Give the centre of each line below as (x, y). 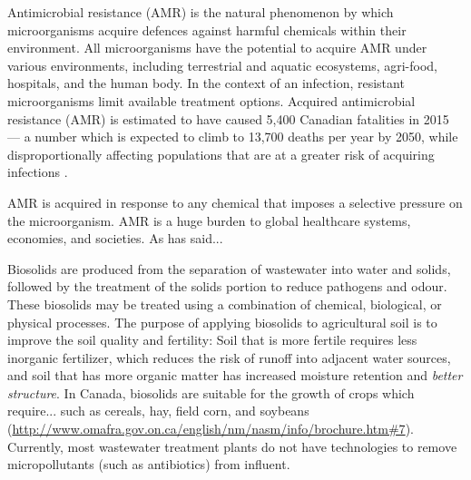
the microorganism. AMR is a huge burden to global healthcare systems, (209, 220)
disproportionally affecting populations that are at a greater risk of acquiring (221, 154)
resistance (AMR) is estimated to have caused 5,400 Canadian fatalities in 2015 (228, 118)
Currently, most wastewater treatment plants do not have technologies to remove (232, 446)
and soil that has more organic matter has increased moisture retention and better (235, 375)
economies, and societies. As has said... (115, 238)
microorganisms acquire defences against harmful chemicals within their (207, 29)
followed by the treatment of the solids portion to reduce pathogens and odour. (227, 286)
